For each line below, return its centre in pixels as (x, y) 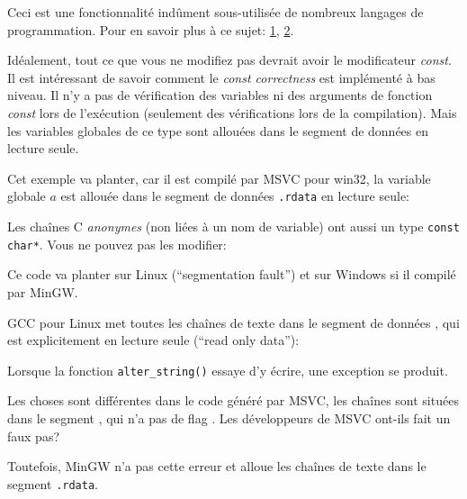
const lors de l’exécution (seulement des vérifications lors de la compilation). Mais (232, 112)
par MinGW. (43, 291)
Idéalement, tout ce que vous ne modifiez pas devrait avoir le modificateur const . (229, 60)
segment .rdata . (53, 483)
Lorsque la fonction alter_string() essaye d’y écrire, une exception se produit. (228, 370)
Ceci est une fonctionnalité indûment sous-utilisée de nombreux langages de (216, 12)
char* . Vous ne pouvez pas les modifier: (117, 244)
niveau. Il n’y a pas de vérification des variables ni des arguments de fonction (220, 95)
